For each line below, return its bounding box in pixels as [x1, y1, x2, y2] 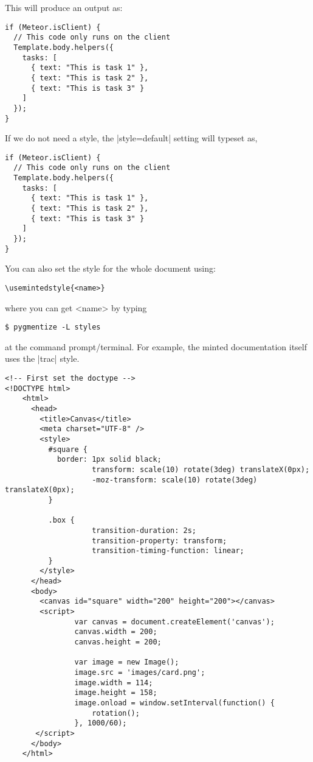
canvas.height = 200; [74, 638, 162, 647]
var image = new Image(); [74, 658, 179, 667]
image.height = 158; [74, 688, 157, 697]
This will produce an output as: [5, 1, 123, 13]
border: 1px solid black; [57, 455, 162, 464]
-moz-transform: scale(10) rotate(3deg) [92, 475, 258, 484]
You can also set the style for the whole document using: [5, 262, 216, 275]
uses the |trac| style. [5, 352, 80, 365]
